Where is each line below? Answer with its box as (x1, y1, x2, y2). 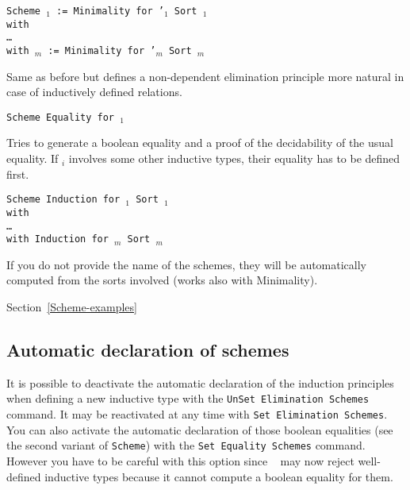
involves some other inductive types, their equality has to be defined (68, 150, 400, 167)
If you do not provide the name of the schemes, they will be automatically (6, 256, 367, 272)
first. (6, 165, 29, 182)
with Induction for (6, 233, 109, 245)
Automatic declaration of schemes (6, 338, 289, 362)
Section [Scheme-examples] (6, 299, 137, 315)
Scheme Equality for (6, 111, 115, 123)
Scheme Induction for (6, 194, 121, 206)
